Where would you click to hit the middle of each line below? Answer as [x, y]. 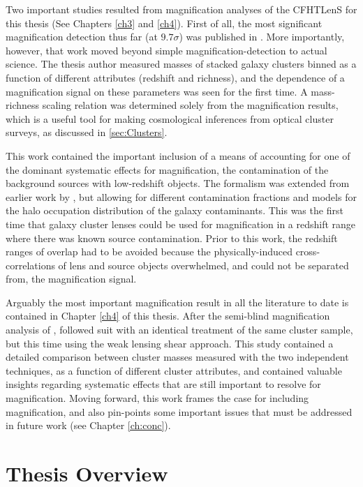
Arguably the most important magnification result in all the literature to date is [177, 302]
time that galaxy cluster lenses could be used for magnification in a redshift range [181, 224]
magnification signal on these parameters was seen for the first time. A [157, 91]
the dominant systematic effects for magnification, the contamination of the [167, 169]
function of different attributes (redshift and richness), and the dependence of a [175, 77]
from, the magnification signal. [71, 279]
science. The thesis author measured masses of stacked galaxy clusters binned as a [181, 64]
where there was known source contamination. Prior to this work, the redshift [172, 238]
